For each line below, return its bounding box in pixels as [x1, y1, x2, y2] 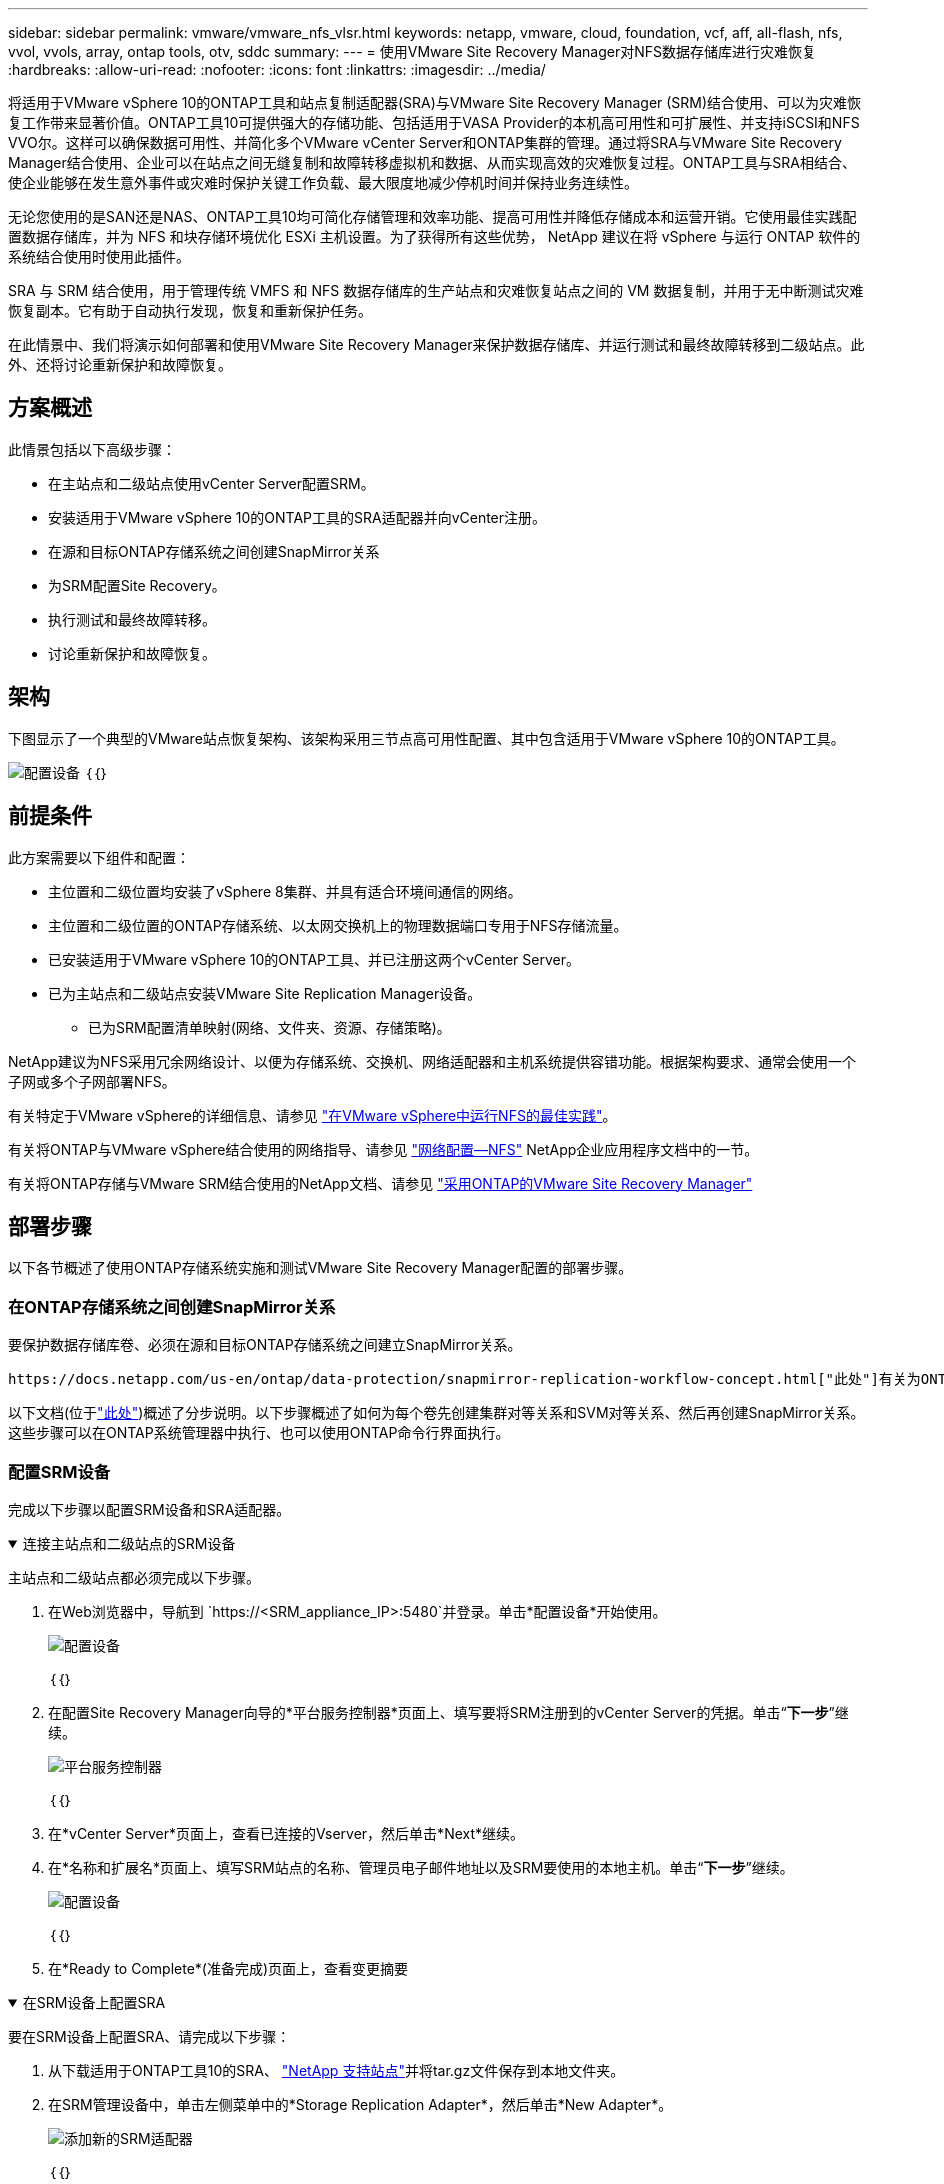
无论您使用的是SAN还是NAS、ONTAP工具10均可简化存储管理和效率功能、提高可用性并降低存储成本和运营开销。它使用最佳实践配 [8, 208, 857, 225]
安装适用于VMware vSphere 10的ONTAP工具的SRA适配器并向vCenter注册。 [48, 508, 547, 526]
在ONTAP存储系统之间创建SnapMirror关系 [8, 1296, 336, 1317]
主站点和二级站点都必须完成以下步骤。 [8, 1568, 260, 1586]
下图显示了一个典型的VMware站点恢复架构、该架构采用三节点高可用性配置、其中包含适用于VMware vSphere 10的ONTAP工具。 [8, 729, 845, 747]
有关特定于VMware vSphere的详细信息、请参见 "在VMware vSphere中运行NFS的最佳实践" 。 [8, 1106, 617, 1124]
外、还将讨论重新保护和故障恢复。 [8, 356, 232, 373]
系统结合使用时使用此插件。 [8, 248, 190, 265]
